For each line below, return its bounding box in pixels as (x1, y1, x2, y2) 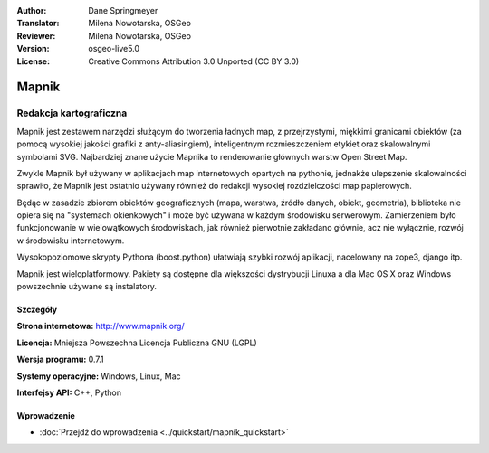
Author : (16, 5, 47, 15)
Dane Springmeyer (88, 5, 158, 15)
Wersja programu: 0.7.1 (16, 354, 104, 365)
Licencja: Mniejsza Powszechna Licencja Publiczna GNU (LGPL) (16, 337, 257, 348)
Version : (16, 43, 50, 54)
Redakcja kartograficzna (16, 107, 128, 119)
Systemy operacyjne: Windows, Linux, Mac (16, 371, 181, 382)
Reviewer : (16, 30, 56, 41)
